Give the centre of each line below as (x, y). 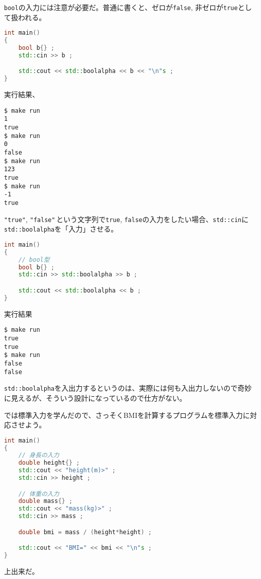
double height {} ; (49, 463)
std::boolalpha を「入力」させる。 (61, 229)
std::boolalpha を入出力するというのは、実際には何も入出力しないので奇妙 (128, 388)
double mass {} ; (46, 501)
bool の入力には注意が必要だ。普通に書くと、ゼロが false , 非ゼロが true (121, 7)
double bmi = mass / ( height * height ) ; (85, 532)
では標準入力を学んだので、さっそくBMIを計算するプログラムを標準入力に (127, 415)
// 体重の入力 (39, 494)
